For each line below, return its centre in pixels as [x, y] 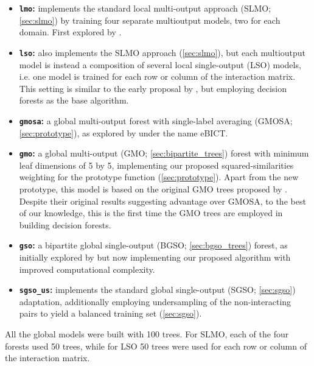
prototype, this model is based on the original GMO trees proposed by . [153, 188]
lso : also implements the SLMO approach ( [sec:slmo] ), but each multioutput [162, 52]
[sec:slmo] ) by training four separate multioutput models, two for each [150, 20]
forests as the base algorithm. [74, 100]
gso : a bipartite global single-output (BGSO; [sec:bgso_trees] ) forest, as [153, 245]
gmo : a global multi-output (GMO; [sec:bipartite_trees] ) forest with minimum [164, 153]
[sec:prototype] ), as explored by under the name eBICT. [124, 132]
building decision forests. [65, 224]
